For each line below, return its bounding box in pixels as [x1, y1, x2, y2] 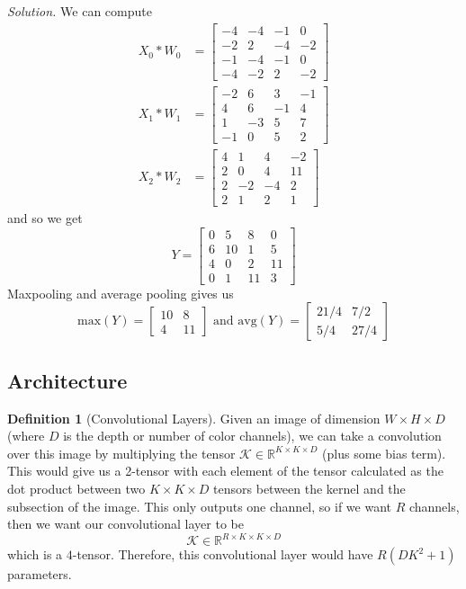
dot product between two [7, 478, 146, 497]
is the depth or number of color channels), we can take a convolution [63, 426, 442, 445]
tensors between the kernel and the [213, 478, 406, 497]
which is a [7, 545, 63, 564]
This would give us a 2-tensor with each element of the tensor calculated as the [7, 461, 444, 480]
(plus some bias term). [322, 443, 446, 462]
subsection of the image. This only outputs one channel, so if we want [7, 496, 391, 515]
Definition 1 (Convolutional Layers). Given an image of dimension [7, 408, 381, 427]
